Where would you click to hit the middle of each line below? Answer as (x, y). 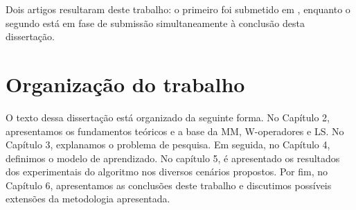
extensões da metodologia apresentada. (88, 199)
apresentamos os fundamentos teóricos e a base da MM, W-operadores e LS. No (175, 131)
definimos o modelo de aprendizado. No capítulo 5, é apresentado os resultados (173, 158)
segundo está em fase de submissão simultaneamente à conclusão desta (155, 23)
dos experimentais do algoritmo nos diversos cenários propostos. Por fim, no (167, 172)
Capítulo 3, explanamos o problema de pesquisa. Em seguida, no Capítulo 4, (168, 145)
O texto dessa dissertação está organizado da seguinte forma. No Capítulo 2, (168, 117)
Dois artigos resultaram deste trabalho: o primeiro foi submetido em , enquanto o (178, 9)
